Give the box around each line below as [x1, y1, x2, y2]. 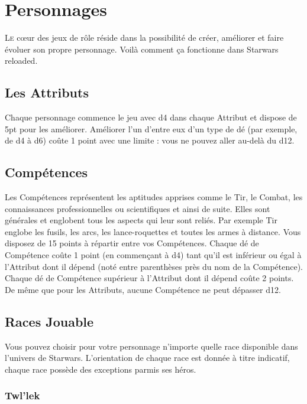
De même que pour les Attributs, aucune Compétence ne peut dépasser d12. [5, 283, 281, 295]
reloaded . [5, 54, 38, 67]
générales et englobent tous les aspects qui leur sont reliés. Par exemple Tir [5, 214, 277, 226]
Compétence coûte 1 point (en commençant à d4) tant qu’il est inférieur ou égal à [5, 249, 302, 261]
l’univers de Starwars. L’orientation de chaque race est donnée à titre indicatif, [5, 351, 290, 364]
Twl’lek [5, 388, 40, 403]
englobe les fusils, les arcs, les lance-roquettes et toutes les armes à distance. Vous [5, 225, 301, 237]
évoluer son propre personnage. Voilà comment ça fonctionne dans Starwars [5, 43, 279, 55]
